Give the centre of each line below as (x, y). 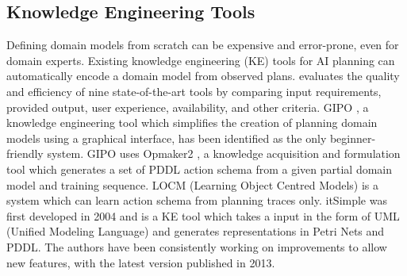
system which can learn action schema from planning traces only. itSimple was (197, 200)
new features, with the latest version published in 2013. (141, 262)
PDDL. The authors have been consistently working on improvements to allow (197, 246)
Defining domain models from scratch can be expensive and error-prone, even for (203, 45)
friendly (25, 153)
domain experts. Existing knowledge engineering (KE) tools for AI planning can (201, 60)
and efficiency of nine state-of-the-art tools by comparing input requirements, (194, 91)
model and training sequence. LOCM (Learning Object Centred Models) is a (192, 184)
